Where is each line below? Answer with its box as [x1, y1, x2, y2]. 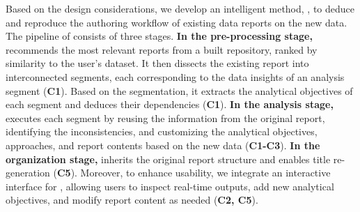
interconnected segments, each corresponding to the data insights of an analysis [6, 69, 345, 84]
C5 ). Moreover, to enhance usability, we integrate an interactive [56, 165, 331, 180]
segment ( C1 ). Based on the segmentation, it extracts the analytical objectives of [6, 83, 353, 98]
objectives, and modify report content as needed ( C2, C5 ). [6, 192, 258, 207]
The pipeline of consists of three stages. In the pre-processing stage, [6, 29, 313, 43]
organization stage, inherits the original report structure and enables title [6, 151, 331, 166]
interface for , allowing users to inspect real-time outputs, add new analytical [6, 179, 334, 193]
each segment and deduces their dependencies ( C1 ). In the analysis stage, [6, 97, 334, 112]
